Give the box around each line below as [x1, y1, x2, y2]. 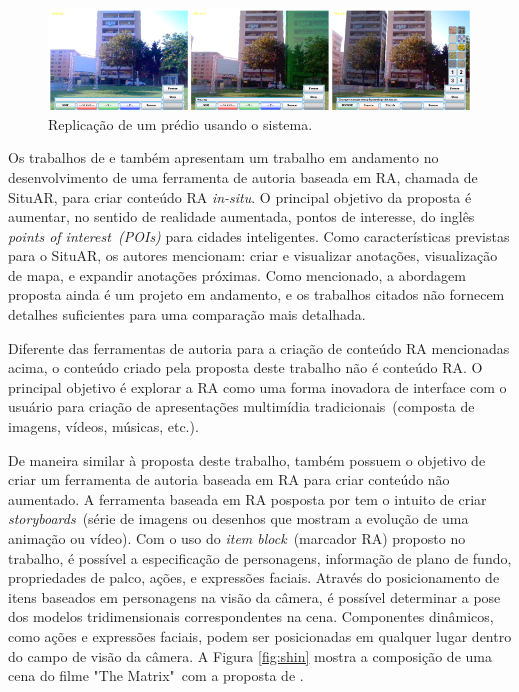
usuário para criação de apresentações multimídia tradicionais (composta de [8, 396, 475, 417]
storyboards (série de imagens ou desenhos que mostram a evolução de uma [8, 508, 469, 529]
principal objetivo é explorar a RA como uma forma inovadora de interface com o [8, 376, 507, 397]
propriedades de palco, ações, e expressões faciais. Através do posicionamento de [8, 567, 500, 588]
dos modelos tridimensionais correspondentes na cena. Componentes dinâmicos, [8, 606, 494, 627]
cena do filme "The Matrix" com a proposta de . [8, 665, 304, 686]
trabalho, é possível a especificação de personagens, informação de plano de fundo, [8, 547, 512, 568]
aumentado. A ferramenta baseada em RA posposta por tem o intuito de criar [8, 488, 487, 509]
